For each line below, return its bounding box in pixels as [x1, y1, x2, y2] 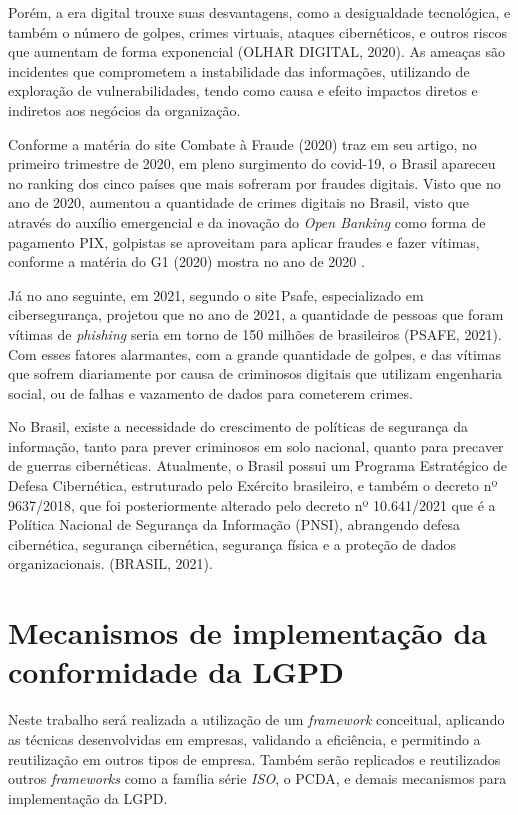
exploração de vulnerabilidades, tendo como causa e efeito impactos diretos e [8, 80, 478, 101]
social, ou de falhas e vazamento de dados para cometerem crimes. [8, 382, 413, 403]
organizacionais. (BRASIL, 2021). [8, 553, 213, 574]
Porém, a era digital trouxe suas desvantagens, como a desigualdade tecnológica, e [8, 2, 511, 22]
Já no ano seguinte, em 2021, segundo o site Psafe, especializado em [8, 284, 424, 305]
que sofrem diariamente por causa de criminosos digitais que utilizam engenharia [8, 363, 503, 384]
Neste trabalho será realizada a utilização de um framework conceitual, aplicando [8, 709, 505, 730]
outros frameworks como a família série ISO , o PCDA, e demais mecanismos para [8, 768, 507, 789]
